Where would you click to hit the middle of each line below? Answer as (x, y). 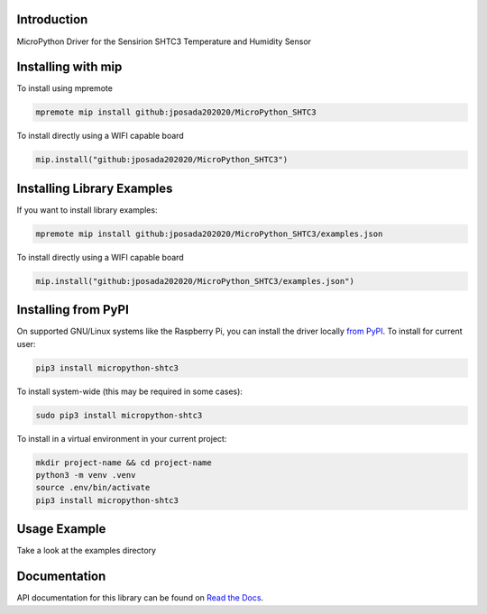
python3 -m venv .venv (86, 475)
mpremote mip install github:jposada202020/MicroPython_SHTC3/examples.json (209, 234)
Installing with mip (69, 67)
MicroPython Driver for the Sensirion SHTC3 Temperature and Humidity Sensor (164, 41)
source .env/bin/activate (93, 488)
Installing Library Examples (95, 188)
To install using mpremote (64, 88)
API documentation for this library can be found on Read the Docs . (140, 598)
